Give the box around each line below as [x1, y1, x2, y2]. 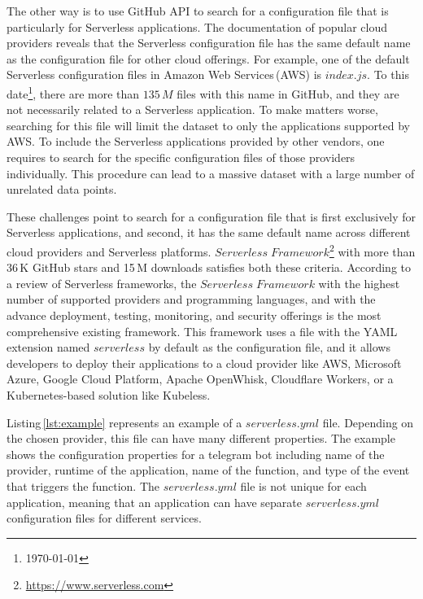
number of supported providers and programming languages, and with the [7, 291, 376, 308]
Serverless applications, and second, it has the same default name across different [7, 224, 411, 241]
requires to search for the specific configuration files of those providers [7, 149, 355, 165]
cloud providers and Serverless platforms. [7, 243, 211, 260]
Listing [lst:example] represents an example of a [7, 413, 242, 431]
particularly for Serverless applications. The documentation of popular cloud [7, 18, 387, 35]
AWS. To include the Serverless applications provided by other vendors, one [7, 133, 385, 150]
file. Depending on [322, 413, 414, 431]
